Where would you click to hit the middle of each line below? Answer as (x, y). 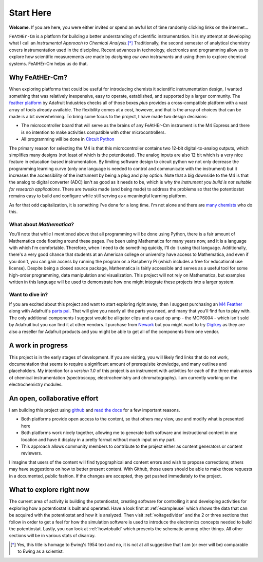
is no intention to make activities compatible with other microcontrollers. (94, 132)
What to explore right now (49, 490)
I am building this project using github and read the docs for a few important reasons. (94, 410)
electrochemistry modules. (36, 385)
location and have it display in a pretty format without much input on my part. (98, 439)
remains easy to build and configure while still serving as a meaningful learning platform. (98, 196)
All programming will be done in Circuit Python (68, 139)
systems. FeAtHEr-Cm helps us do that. (48, 63)
